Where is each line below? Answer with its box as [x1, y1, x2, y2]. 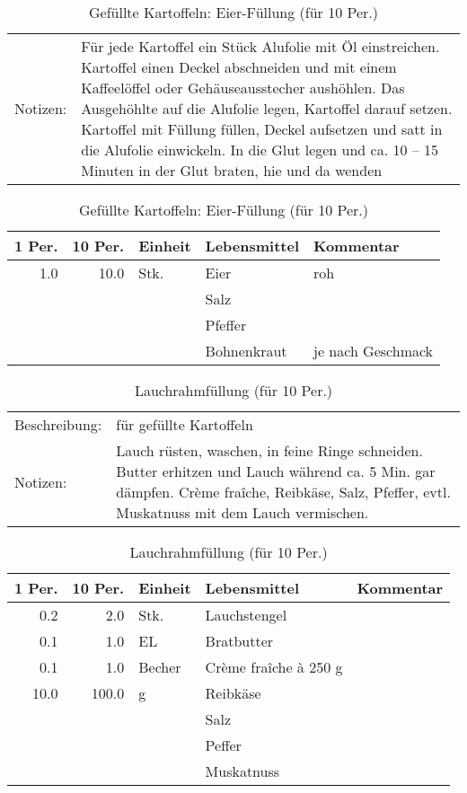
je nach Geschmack [313, 340, 434, 361]
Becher [138, 656, 181, 677]
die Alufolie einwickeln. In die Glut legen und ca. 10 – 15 [81, 139, 439, 160]
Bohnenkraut [205, 340, 287, 361]
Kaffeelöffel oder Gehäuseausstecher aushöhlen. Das [81, 77, 405, 98]
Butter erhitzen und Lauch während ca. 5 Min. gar [116, 461, 436, 481]
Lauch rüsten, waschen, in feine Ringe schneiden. [116, 440, 423, 461]
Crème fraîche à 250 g [205, 656, 343, 677]
